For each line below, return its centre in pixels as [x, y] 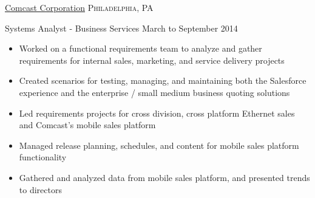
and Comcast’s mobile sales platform [87, 125]
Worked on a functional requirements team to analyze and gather [141, 48]
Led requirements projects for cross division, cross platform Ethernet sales [157, 113]
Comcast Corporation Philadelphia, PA [79, 7]
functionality [43, 157]
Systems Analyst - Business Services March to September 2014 [121, 28]
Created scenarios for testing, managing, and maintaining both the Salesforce [163, 80]
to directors [40, 189]
